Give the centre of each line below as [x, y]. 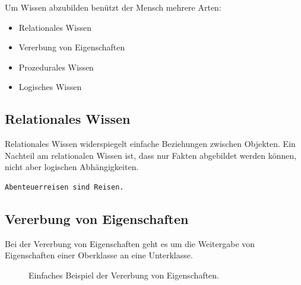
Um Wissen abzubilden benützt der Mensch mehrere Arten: [113, 7]
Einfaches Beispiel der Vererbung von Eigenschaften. [124, 275]
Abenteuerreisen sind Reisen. [64, 187]
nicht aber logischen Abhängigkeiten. [72, 167]
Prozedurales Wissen [56, 67]
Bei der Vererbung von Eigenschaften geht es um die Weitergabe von [130, 243]
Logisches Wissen [50, 87]
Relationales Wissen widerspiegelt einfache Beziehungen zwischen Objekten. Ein [150, 144]
